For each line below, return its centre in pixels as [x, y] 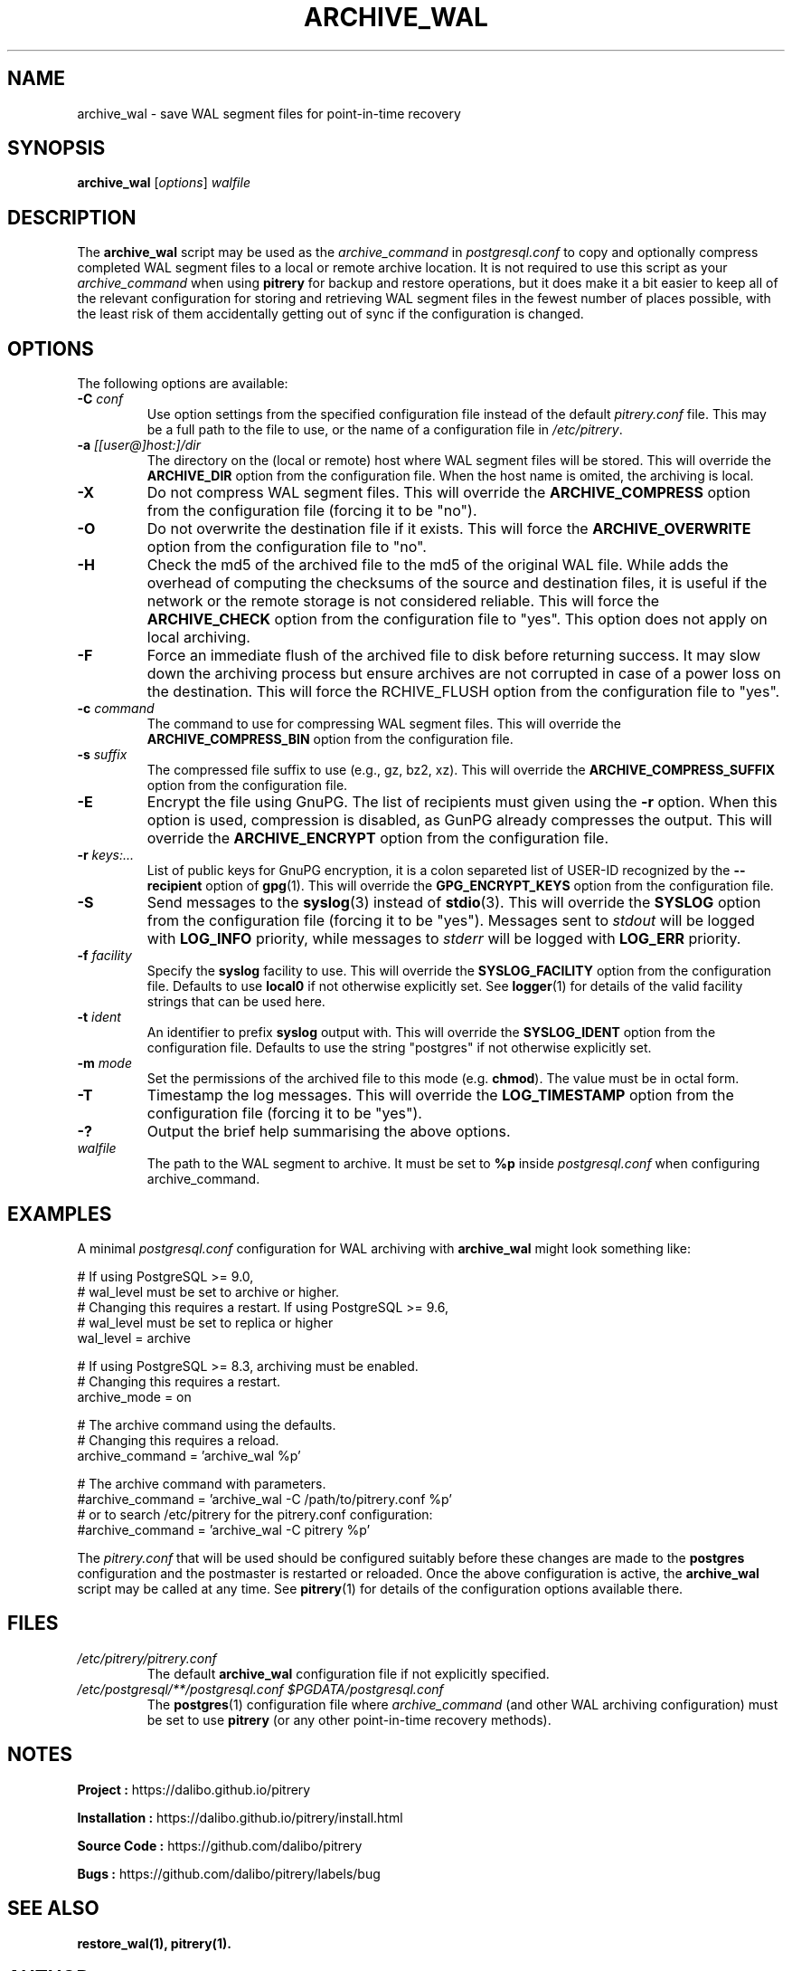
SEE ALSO [53, 1909]
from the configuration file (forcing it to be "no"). [312, 511]
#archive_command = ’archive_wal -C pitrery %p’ [224, 1529]
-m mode [104, 1063]
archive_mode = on [134, 1396]
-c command [116, 709]
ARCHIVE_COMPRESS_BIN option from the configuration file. [330, 739]
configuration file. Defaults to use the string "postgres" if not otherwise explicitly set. [399, 1048]
